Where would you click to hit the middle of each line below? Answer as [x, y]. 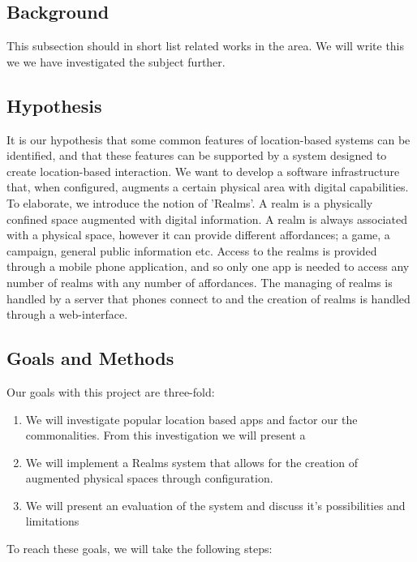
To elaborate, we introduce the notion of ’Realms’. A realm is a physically [190, 202]
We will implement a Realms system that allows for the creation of [192, 462]
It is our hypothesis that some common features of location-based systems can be [208, 139]
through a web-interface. [67, 314]
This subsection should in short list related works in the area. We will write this [206, 46]
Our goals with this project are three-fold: [111, 391]
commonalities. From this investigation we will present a [166, 435]
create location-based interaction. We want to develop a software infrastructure [203, 171]
